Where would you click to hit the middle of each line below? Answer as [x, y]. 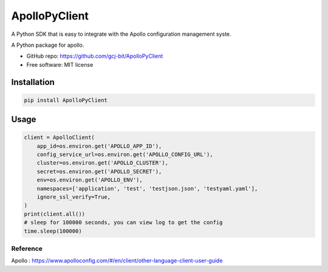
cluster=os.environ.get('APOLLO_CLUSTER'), [102, 163]
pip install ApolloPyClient [66, 100]
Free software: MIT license [60, 64]
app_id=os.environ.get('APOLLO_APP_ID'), [99, 146]
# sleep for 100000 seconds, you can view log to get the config [123, 223]
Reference [27, 248]
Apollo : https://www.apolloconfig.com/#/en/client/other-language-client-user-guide [117, 260]
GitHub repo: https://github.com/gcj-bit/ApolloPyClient [95, 56]
